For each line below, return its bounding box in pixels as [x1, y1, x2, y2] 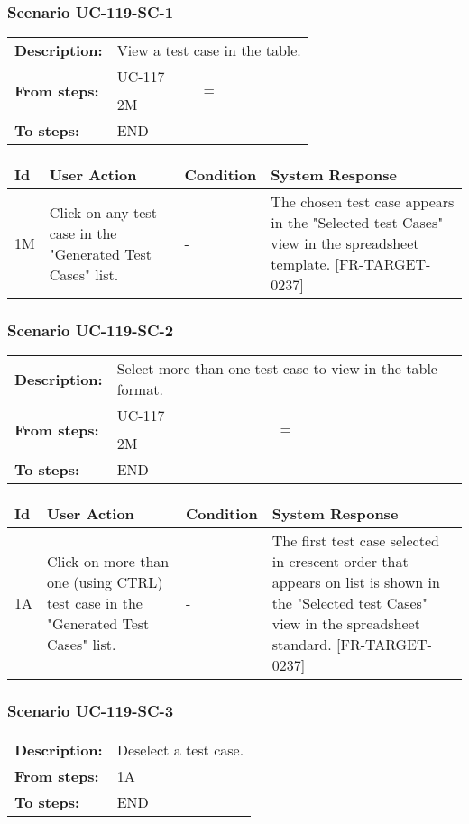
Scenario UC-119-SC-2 [7, 319, 174, 342]
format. [116, 379, 163, 400]
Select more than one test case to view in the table [116, 358, 437, 380]
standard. [271, 634, 332, 655]
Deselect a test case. [116, 738, 244, 760]
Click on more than [47, 551, 170, 572]
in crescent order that [271, 551, 409, 572]
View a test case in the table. [116, 40, 301, 61]
